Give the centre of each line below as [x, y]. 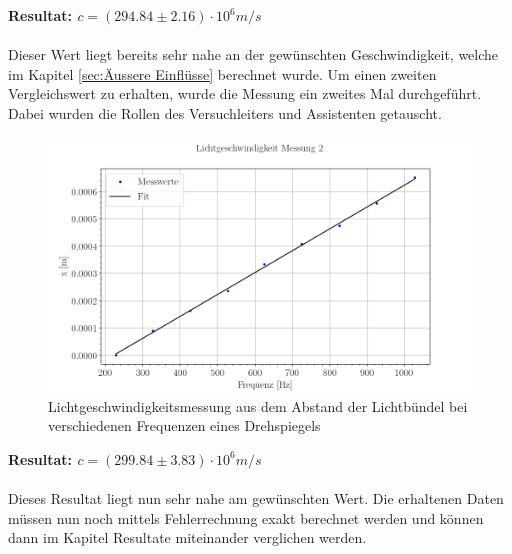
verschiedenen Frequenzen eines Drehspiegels [184, 425]
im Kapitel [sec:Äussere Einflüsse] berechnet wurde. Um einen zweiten [222, 73]
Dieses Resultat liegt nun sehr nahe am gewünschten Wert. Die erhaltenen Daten [256, 497]
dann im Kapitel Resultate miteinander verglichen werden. [187, 537]
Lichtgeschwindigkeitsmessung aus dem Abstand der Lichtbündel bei [258, 405]
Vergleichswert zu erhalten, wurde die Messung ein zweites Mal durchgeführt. [245, 93]
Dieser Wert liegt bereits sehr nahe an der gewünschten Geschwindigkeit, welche [253, 54]
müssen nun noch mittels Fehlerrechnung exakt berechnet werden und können [246, 517]
